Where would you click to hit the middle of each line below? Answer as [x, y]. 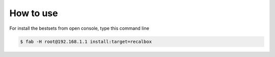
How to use [34, 13]
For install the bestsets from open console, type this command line [79, 28]
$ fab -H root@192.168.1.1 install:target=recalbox [86, 41]
